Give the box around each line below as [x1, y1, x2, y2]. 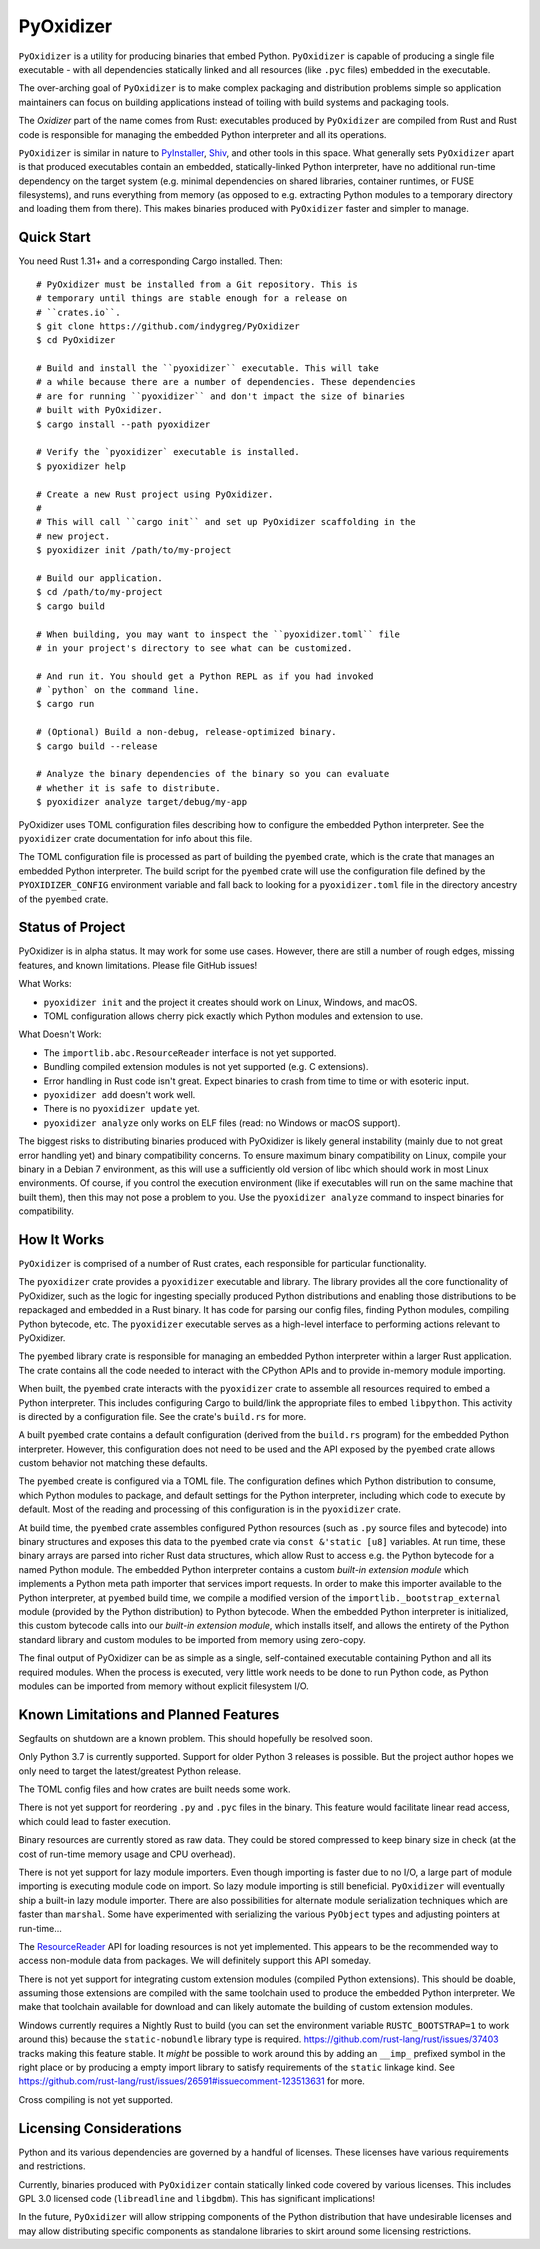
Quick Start [18, 229, 91, 246]
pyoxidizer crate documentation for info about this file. [18, 832, 253, 844]
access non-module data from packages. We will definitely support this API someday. [18, 1955, 372, 1967]
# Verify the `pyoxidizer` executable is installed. [36, 446, 300, 458]
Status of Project [18, 919, 126, 936]
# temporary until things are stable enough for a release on [36, 293, 348, 304]
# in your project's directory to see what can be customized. [36, 642, 353, 654]
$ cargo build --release [36, 740, 158, 752]
